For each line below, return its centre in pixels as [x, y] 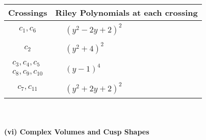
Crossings [28, 12]
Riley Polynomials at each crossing [126, 12]
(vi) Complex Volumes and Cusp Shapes [77, 131]
